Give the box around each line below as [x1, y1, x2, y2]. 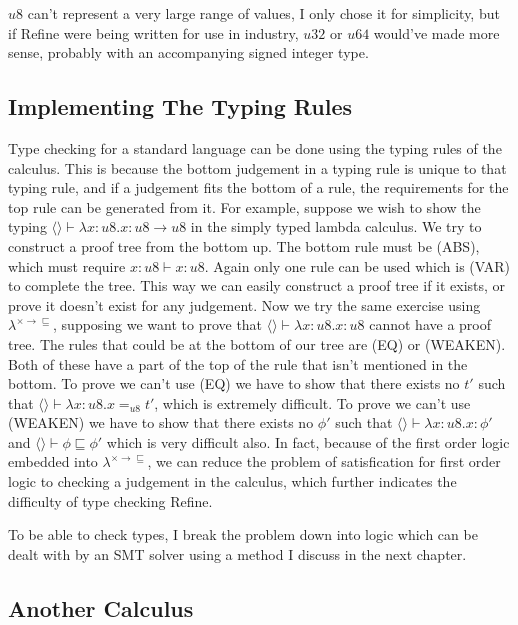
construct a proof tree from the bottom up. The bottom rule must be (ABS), [8, 235, 480, 256]
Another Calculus [8, 592, 194, 623]
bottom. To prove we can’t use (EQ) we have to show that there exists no [8, 373, 460, 394]
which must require [8, 255, 126, 276]
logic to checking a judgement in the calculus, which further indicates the [8, 471, 457, 492]
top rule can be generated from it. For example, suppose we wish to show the [8, 196, 481, 217]
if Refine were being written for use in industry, [8, 22, 299, 43]
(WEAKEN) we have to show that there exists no [8, 412, 314, 433]
